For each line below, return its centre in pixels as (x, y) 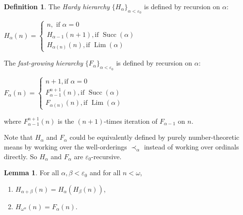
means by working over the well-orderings (65, 147)
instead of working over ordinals (191, 147)
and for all (105, 173)
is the (66, 121)
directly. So (21, 156)
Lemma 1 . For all (32, 173)
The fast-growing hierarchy (44, 63)
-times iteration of (131, 121)
